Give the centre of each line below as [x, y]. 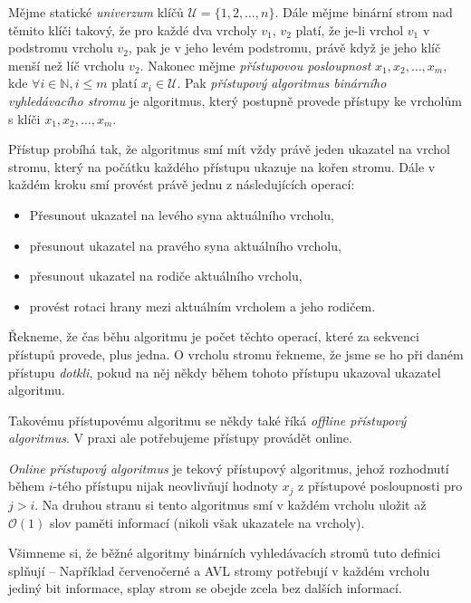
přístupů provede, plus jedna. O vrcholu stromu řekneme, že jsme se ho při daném [236, 354]
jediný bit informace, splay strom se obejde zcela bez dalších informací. [205, 588]
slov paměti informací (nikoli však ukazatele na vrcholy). [207, 522]
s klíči [24, 118]
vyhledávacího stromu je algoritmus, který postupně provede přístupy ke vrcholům [235, 100]
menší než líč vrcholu [67, 65]
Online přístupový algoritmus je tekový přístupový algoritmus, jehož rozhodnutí [229, 468]
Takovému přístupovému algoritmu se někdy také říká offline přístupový [207, 420]
